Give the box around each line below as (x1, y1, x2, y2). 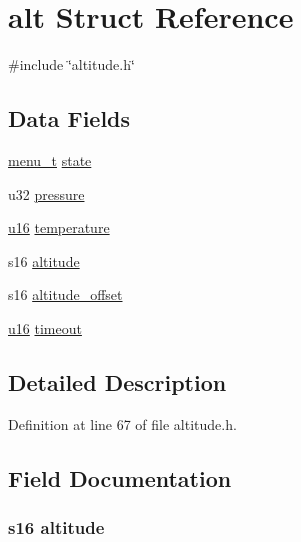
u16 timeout (8, 317, 82, 338)
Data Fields (8, 103, 131, 134)
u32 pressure (8, 183, 85, 204)
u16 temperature (8, 217, 110, 238)
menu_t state (8, 149, 92, 170)
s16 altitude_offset (8, 284, 123, 305)
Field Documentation (8, 462, 232, 493)
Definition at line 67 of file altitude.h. (8, 413, 237, 434)
